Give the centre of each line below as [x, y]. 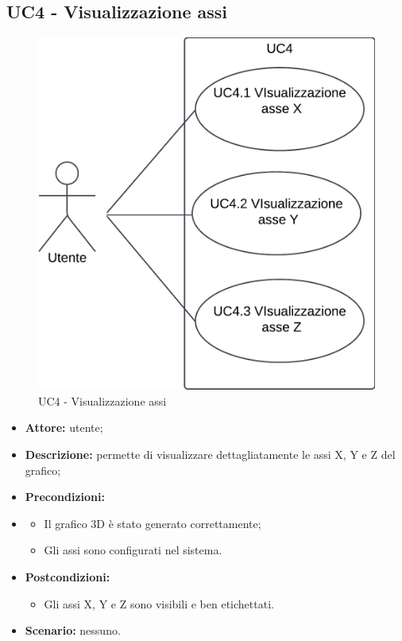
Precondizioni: [65, 497]
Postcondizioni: [68, 576]
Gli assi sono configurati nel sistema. [133, 550]
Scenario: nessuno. [73, 630]
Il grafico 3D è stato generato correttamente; [153, 523]
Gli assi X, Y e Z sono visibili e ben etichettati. [159, 603]
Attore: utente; [64, 427]
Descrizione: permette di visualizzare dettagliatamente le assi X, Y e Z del [210, 455]
